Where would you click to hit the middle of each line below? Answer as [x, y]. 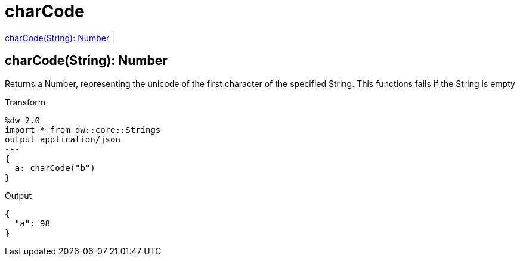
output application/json [63, 139]
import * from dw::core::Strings [83, 130]
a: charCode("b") [55, 168]
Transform [25, 102]
